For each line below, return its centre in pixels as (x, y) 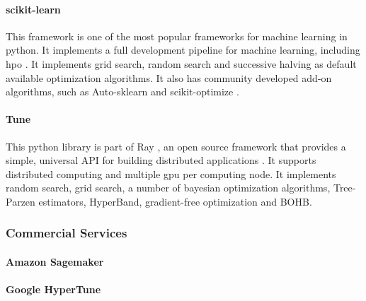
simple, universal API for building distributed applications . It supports (161, 160)
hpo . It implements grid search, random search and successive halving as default (181, 63)
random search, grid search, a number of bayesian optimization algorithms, (168, 188)
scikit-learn (33, 9)
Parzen (21, 201)
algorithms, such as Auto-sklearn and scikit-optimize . (122, 92)
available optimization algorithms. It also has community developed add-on (169, 77)
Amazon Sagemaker (55, 261)
